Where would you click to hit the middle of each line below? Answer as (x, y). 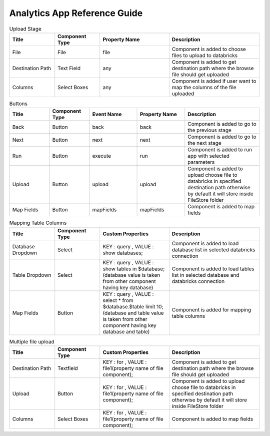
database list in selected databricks (213, 249)
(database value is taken (131, 275)
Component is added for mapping (211, 309)
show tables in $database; (134, 269)
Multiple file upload (32, 341)
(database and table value (133, 313)
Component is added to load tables (213, 269)
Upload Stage (25, 29)
